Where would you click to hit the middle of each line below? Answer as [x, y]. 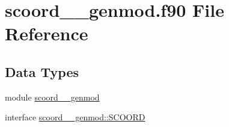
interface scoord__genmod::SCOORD [75, 117]
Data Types [42, 71]
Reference [47, 33]
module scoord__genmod [52, 97]
